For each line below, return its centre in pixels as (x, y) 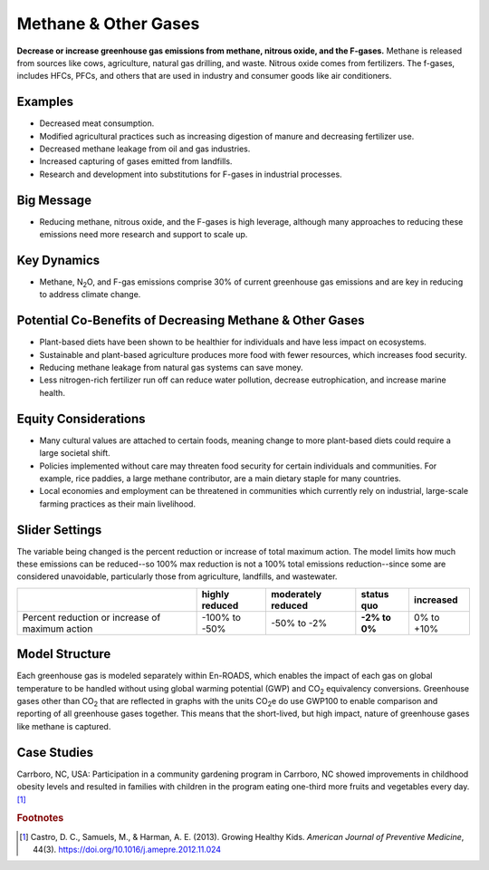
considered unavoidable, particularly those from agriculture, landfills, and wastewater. (177, 576)
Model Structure (64, 654)
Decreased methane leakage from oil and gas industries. (145, 149)
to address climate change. (90, 295)
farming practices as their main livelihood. (118, 504)
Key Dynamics (58, 260)
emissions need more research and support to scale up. (144, 235)
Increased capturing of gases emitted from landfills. (136, 161)
